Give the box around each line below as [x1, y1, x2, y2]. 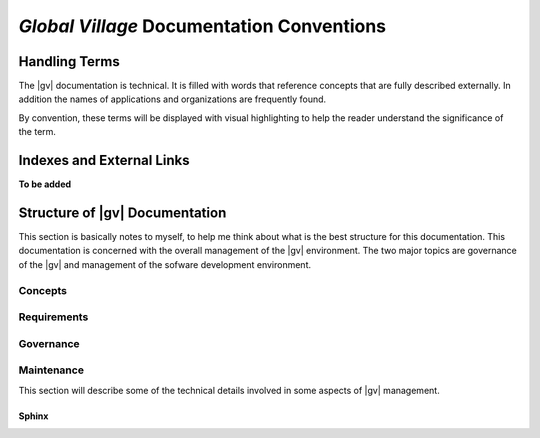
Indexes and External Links [18, 152, 190, 169]
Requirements [18, 310, 89, 324]
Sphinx [18, 410, 49, 422]
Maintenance [18, 363, 85, 377]
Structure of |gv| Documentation [18, 204, 227, 221]
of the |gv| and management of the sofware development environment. [18, 258, 312, 270]
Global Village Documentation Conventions [18, 15, 387, 37]
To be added [18, 178, 72, 190]
